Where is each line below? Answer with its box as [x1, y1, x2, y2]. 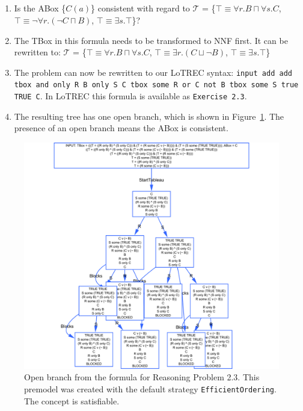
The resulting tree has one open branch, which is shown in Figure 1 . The [14, 110, 284, 122]
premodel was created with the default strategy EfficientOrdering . [24, 383, 277, 395]
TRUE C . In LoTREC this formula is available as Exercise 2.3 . [14, 90, 247, 102]
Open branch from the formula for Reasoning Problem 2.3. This [24, 371, 260, 383]
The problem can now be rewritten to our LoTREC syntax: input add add [14, 66, 292, 78]
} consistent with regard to [91, 2, 190, 14]
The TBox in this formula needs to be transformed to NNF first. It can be [14, 34, 288, 46]
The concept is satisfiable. [24, 394, 120, 407]
